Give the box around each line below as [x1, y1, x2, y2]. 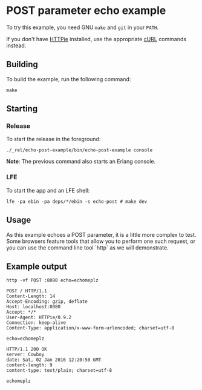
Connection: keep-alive [6, 320, 67, 326]
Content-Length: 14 [6, 293, 56, 300]
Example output [6, 261, 68, 271]
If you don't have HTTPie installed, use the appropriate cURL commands [6, 35, 186, 42]
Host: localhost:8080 [6, 304, 61, 310]
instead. [6, 42, 27, 49]
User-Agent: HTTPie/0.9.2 [6, 314, 71, 321]
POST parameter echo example [6, 4, 166, 18]
